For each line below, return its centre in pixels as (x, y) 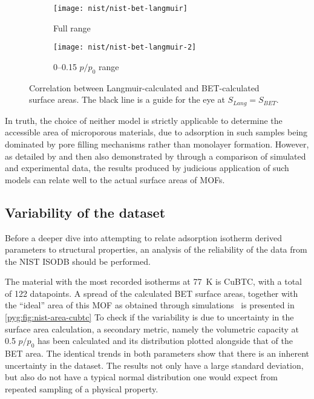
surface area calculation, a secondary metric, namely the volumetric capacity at (152, 329)
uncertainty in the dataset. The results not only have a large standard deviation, (154, 365)
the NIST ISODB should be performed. (78, 261)
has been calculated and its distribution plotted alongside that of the (165, 341)
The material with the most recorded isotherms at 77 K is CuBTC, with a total (153, 281)
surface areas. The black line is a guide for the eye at (127, 99)
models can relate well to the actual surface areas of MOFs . (115, 179)
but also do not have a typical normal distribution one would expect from (142, 377)
